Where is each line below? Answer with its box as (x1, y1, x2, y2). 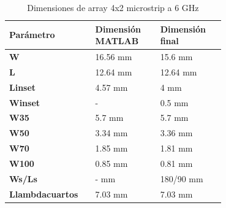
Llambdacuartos (9, 187, 78, 200)
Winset (9, 96, 40, 109)
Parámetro (9, 28, 55, 41)
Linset (9, 80, 36, 93)
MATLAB (95, 34, 139, 47)
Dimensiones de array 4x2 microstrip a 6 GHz (27, 1, 199, 13)
